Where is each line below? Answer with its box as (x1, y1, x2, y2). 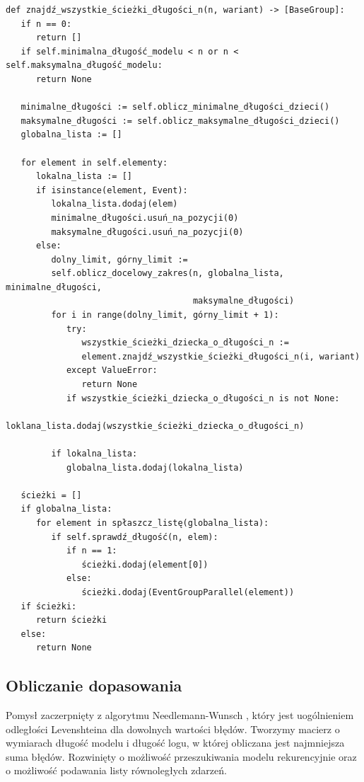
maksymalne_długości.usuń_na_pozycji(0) (51, 226, 244, 237)
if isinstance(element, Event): (35, 185, 188, 195)
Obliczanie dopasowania (6, 674, 182, 696)
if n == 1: (66, 546, 117, 556)
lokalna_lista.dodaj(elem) (51, 199, 178, 209)
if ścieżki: (20, 601, 77, 611)
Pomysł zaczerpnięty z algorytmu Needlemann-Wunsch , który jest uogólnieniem (6, 708, 354, 723)
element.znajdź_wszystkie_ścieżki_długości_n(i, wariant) (81, 351, 360, 362)
